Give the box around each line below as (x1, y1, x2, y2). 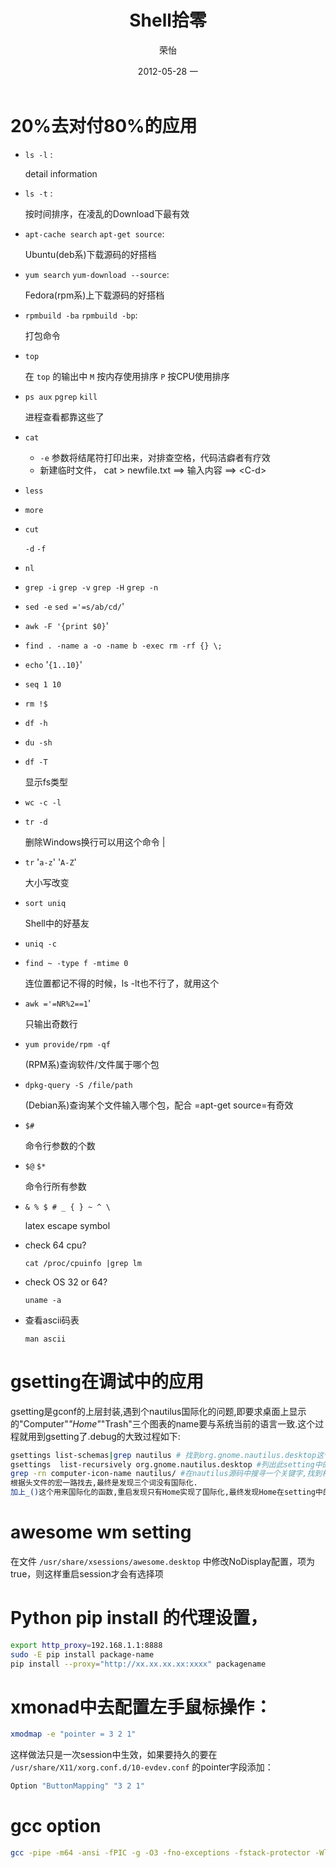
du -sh (24, 737, 53, 748)
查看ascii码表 (24, 1314, 80, 1326)
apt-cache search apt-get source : (24, 227, 165, 240)
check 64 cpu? (24, 1239, 87, 1251)
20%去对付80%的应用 (10, 114, 198, 137)
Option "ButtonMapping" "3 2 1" (10, 1781, 145, 1791)
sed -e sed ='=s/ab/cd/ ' (24, 600, 125, 612)
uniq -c (24, 939, 57, 949)
